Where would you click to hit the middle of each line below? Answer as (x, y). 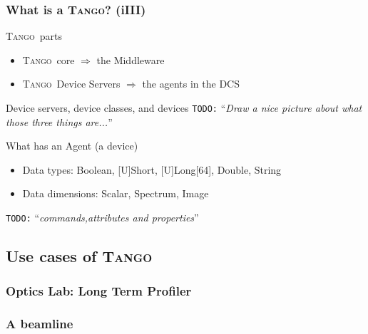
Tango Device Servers (71, 84)
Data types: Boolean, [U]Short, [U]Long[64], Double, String (152, 169)
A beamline (40, 324)
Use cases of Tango (79, 256)
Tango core (48, 59)
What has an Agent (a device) (72, 146)
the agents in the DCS (191, 84)
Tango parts (34, 36)
